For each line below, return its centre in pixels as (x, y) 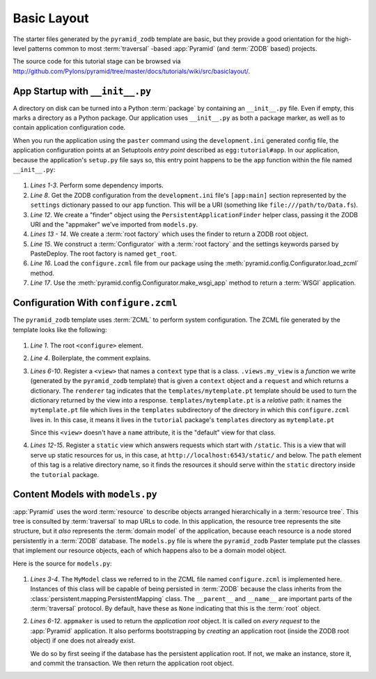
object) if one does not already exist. (83, 641)
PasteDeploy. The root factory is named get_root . (104, 253)
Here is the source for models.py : (62, 563)
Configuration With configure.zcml (95, 303)
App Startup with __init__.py (82, 91)
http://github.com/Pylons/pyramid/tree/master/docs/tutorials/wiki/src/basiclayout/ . (132, 71)
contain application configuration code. (69, 127)
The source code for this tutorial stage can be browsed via (97, 61)
